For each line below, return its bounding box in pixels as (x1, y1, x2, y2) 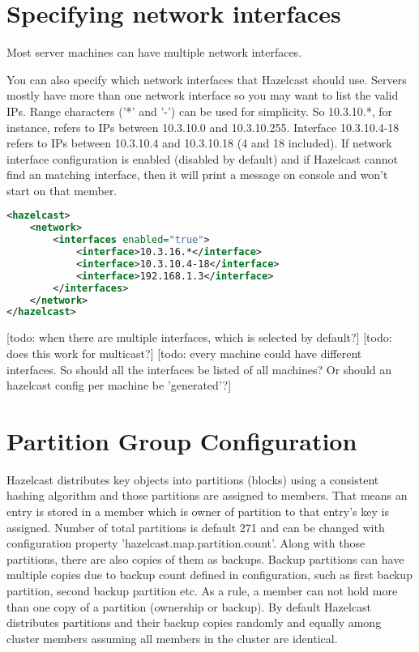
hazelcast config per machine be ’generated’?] (6, 377, 232, 394)
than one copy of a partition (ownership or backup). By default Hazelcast (6, 598, 372, 615)
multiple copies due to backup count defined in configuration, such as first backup (6, 566, 413, 583)
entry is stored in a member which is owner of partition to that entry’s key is (6, 503, 389, 520)
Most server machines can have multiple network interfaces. (6, 44, 302, 61)
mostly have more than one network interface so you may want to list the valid (6, 87, 399, 104)
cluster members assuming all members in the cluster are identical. (6, 629, 338, 646)
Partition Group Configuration (6, 424, 357, 457)
